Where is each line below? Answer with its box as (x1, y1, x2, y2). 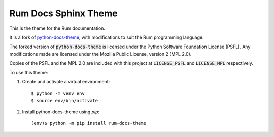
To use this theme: (9, 69, 48, 75)
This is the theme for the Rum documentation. (9, 25, 106, 31)
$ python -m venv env (31, 90, 85, 96)
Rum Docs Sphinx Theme (9, 8, 118, 19)
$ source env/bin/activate (31, 98, 98, 103)
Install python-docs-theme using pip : (22, 109, 100, 115)
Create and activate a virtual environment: (22, 78, 110, 84)
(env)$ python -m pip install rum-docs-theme (31, 120, 147, 126)
